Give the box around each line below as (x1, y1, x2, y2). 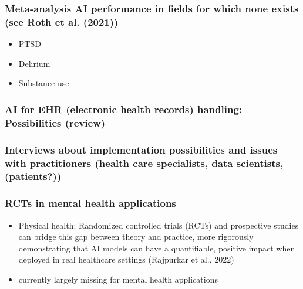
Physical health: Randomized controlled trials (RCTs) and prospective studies (18, 219, 299, 231)
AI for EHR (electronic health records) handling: (5, 101, 243, 116)
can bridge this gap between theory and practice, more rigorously (18, 230, 254, 243)
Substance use (18, 77, 69, 89)
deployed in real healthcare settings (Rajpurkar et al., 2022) (18, 253, 234, 266)
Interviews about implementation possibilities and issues (5, 142, 278, 157)
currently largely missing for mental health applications (18, 273, 218, 285)
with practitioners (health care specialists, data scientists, (5, 155, 284, 170)
